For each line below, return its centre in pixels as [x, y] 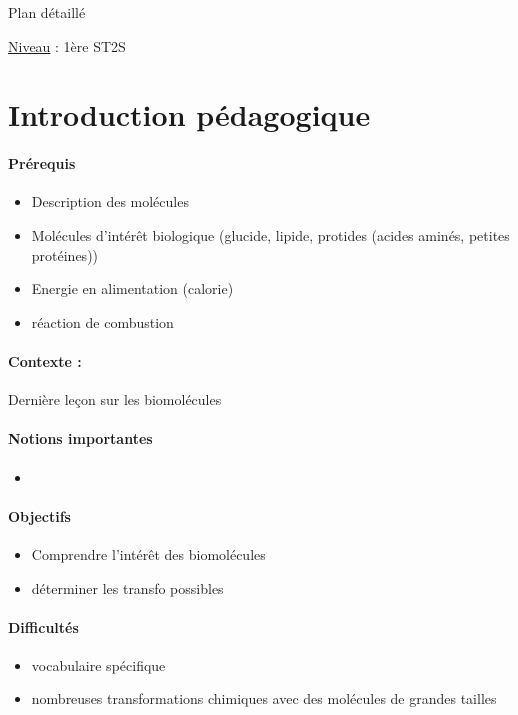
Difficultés [43, 626]
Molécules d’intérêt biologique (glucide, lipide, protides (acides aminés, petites [270, 234]
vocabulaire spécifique [98, 664]
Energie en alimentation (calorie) [132, 288]
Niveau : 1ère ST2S [67, 45]
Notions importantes [80, 438]
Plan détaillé [47, 12]
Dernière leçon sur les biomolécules [115, 399]
